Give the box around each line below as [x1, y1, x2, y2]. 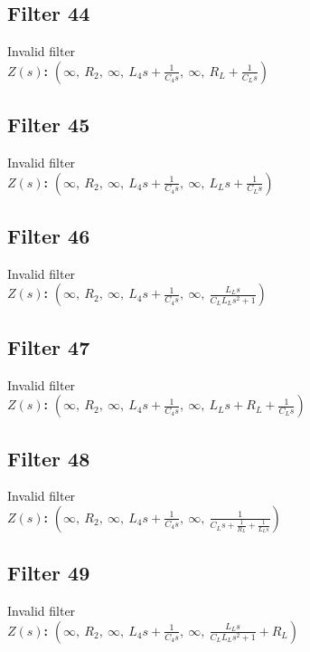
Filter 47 [7, 332, 90, 360]
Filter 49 [7, 559, 90, 587]
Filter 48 [7, 444, 90, 472]
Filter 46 [7, 221, 90, 249]
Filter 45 [7, 110, 90, 139]
